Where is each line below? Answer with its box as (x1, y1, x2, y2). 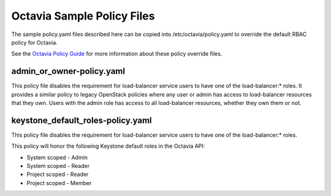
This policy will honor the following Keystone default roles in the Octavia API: (11, 142, 205, 150)
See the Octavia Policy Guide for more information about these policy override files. (11, 50, 223, 57)
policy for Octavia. (11, 38, 58, 46)
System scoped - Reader (26, 162, 90, 170)
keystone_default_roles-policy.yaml (11, 115, 153, 125)
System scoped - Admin (26, 153, 88, 161)
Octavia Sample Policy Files (11, 9, 155, 23)
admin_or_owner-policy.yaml (11, 66, 126, 76)
